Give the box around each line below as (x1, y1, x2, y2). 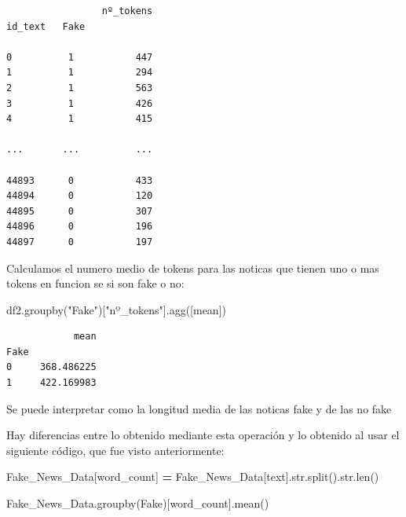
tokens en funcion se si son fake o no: (6, 275, 185, 291)
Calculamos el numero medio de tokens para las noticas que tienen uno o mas (6, 259, 379, 276)
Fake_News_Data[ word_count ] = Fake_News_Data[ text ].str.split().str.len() (6, 468, 379, 485)
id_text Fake (6, 20, 86, 32)
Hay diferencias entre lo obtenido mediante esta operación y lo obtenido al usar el (6, 427, 400, 443)
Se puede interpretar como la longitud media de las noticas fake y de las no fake (6, 400, 392, 416)
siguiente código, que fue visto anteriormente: (6, 442, 225, 458)
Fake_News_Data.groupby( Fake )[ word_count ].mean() (6, 495, 269, 511)
